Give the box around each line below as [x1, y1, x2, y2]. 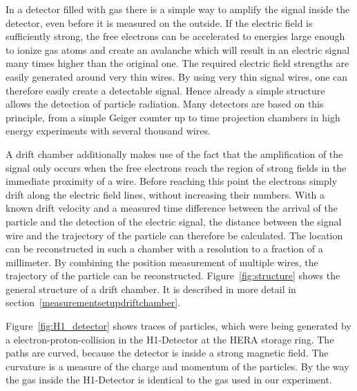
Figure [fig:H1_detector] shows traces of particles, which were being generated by [6, 319, 351, 333]
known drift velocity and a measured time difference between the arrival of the [6, 201, 338, 215]
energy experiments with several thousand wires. [6, 123, 211, 138]
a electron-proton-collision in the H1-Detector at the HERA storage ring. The [6, 332, 334, 346]
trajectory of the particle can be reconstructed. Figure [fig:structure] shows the [6, 268, 340, 283]
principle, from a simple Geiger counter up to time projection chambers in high [6, 110, 340, 124]
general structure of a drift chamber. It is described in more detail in [6, 281, 296, 296]
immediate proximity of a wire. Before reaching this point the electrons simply [6, 174, 338, 188]
